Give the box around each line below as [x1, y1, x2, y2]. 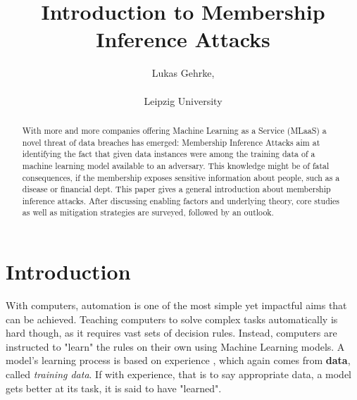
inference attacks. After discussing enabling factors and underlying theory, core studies [22, 194, 340, 206]
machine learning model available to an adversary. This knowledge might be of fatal [22, 159, 330, 171]
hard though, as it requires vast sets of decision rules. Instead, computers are [6, 325, 337, 340]
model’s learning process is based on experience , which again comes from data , [6, 353, 351, 368]
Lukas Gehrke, [151, 65, 215, 80]
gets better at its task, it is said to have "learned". [6, 380, 222, 395]
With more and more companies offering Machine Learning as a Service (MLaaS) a [22, 124, 327, 136]
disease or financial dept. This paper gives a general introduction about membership [22, 183, 331, 195]
